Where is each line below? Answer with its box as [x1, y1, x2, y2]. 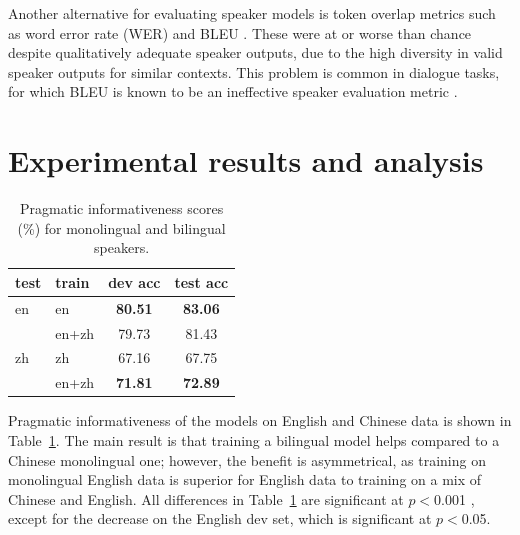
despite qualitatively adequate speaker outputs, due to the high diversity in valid [8, 42, 503, 63]
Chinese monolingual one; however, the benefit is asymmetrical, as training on [8, 449, 486, 470]
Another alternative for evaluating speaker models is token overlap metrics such [8, 3, 496, 23]
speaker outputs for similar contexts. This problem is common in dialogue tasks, [8, 61, 500, 82]
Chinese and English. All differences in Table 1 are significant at [8, 488, 404, 509]
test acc [174, 271, 229, 292]
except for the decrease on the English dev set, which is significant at [8, 508, 432, 529]
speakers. [94, 237, 150, 258]
